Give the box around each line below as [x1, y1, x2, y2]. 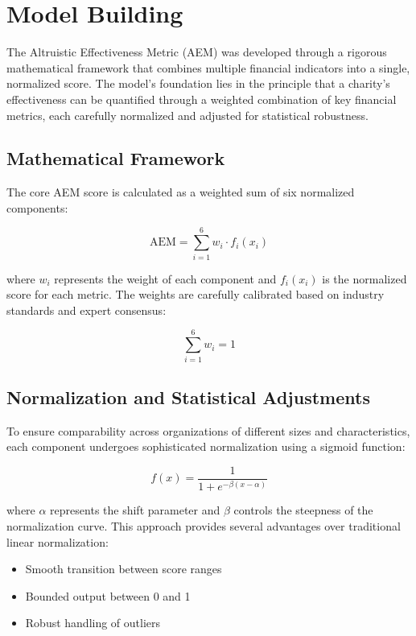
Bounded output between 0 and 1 [25, 587, 191, 604]
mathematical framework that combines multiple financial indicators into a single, [6, 59, 410, 76]
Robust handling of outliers [25, 614, 161, 631]
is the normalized [322, 270, 407, 287]
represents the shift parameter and [50, 502, 220, 518]
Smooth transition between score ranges [25, 560, 222, 577]
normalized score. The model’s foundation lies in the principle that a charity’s [6, 75, 390, 92]
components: [6, 199, 68, 216]
